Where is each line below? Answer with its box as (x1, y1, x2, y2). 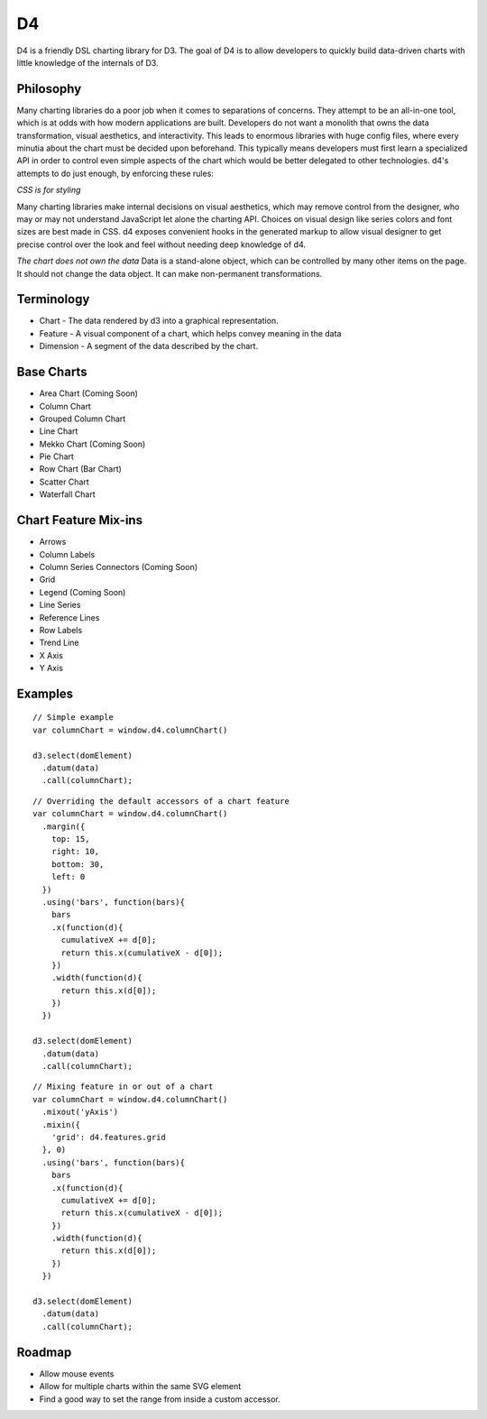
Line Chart (39, 426, 78, 437)
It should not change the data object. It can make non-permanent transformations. (16, 268, 323, 279)
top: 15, (51, 834, 90, 843)
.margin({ (41, 821, 86, 832)
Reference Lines (39, 612, 100, 622)
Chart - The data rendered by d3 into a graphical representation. (39, 316, 279, 327)
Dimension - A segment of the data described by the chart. (39, 341, 259, 352)
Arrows (39, 537, 67, 548)
